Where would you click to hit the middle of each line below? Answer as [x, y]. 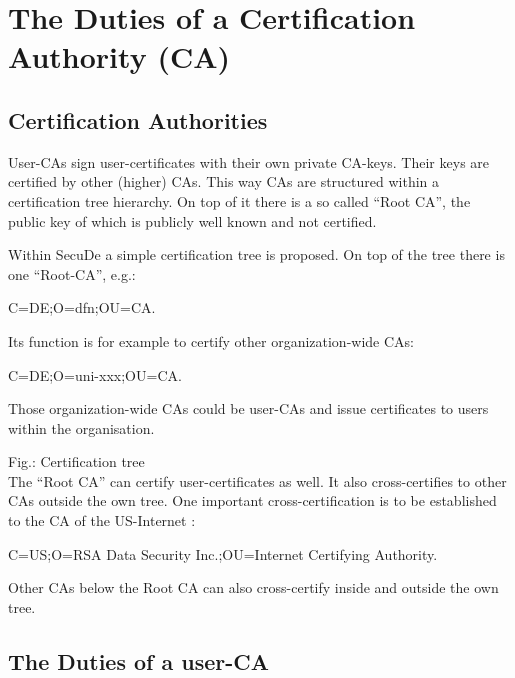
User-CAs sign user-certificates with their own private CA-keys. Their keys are [249, 161]
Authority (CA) [119, 56]
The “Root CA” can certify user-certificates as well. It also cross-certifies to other [257, 480]
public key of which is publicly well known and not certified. [192, 220]
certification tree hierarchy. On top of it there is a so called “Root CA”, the [239, 200]
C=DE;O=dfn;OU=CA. [82, 307]
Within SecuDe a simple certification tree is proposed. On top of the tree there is [256, 254]
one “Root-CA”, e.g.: [72, 273]
